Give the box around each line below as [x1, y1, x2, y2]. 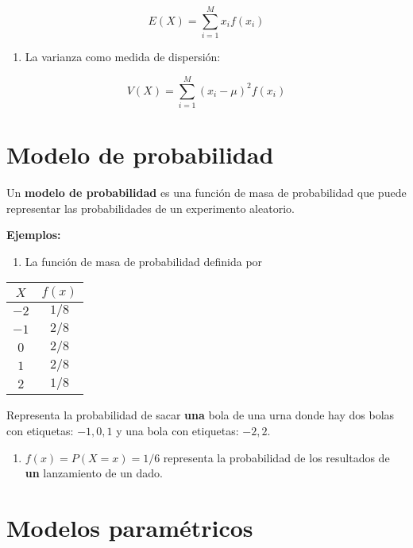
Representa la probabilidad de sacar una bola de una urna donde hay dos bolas [6, 407, 395, 423]
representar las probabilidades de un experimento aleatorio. [6, 199, 295, 216]
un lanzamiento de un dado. [25, 465, 163, 481]
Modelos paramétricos [6, 511, 253, 543]
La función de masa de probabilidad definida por [25, 253, 263, 269]
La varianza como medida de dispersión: [25, 48, 221, 65]
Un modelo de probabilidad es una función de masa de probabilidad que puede [6, 183, 407, 200]
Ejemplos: [6, 226, 61, 243]
